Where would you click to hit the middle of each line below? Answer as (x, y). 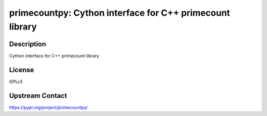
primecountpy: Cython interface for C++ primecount (120, 13)
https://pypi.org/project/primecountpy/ (48, 107)
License (22, 70)
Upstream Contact (38, 96)
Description (28, 44)
